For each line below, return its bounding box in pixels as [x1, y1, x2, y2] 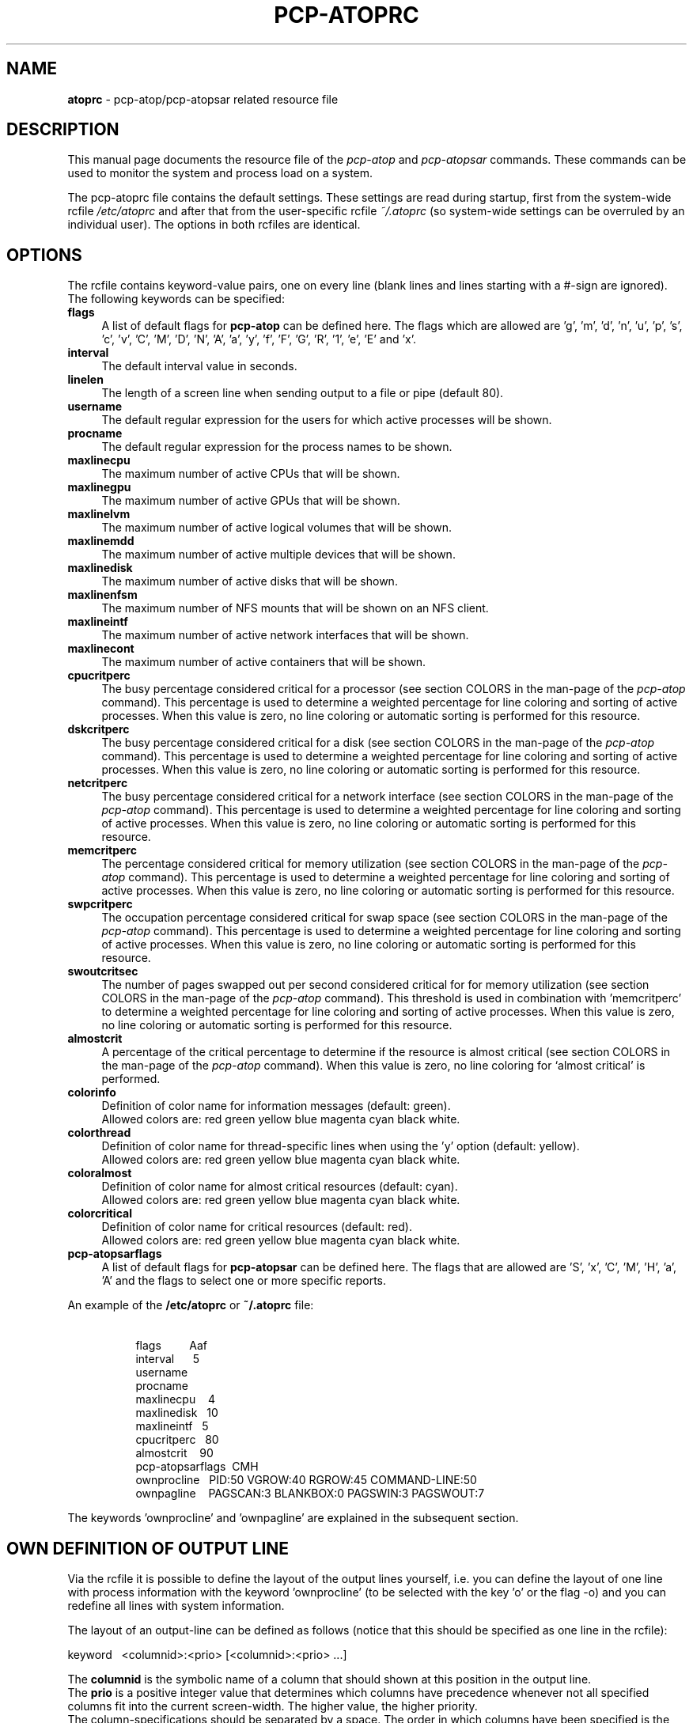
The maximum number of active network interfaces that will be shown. [101, 628, 469, 642]
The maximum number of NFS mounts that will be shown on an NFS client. [101, 601, 489, 615]
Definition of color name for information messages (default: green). [101, 1099, 451, 1113]
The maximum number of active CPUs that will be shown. [101, 467, 400, 481]
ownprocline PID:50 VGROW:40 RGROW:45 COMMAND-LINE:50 [135, 1473, 477, 1487]
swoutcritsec [67, 964, 138, 979]
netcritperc [67, 776, 128, 790]
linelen [67, 373, 104, 387]
